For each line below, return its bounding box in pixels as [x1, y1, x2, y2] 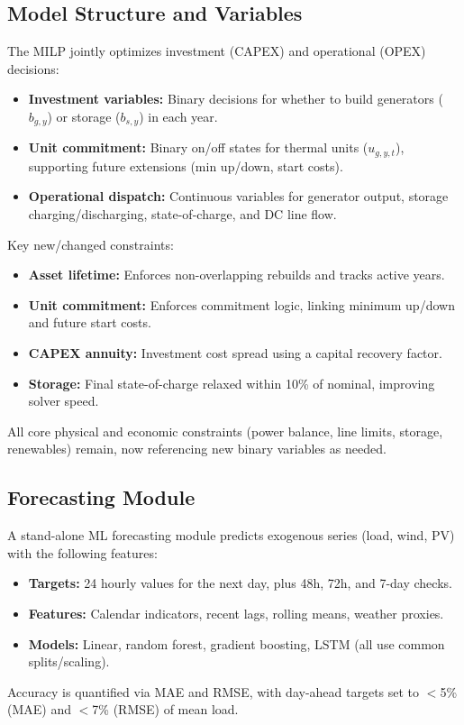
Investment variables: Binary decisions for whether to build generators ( [28, 89, 443, 108]
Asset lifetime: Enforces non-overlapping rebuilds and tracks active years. [28, 265, 445, 284]
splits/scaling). [28, 652, 110, 671]
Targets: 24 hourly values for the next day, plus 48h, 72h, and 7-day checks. [28, 574, 452, 592]
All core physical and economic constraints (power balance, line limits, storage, [7, 421, 443, 440]
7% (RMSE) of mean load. [92, 700, 239, 719]
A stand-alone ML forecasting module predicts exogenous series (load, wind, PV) [7, 526, 455, 545]
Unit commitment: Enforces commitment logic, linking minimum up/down [28, 295, 455, 314]
